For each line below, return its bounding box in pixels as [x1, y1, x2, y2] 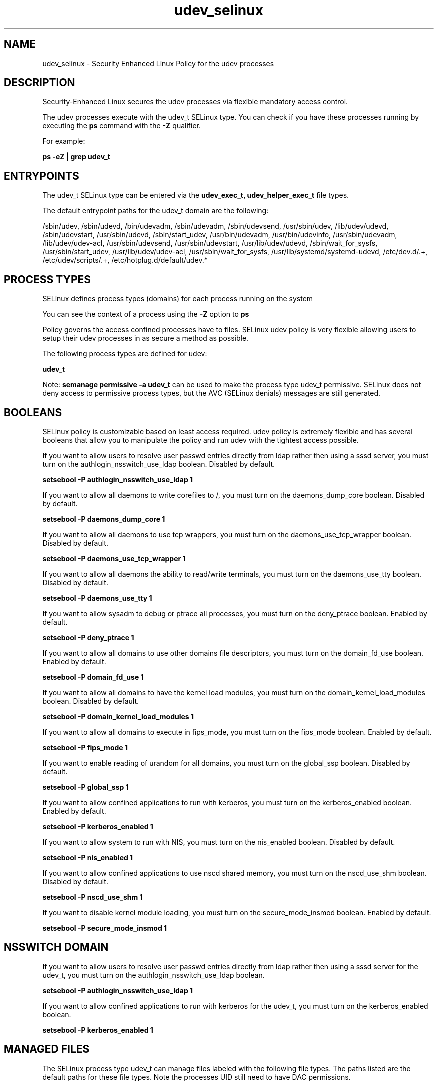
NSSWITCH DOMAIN [4, 941, 109, 954]
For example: [42, 137, 85, 146]
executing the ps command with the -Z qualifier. [42, 121, 201, 130]
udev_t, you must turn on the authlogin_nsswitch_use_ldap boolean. [42, 970, 265, 979]
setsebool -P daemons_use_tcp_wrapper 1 [42, 554, 186, 563]
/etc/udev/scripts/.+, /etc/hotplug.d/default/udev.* [42, 256, 208, 265]
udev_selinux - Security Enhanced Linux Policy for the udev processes [42, 59, 274, 68]
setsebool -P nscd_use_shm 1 [42, 892, 143, 901]
